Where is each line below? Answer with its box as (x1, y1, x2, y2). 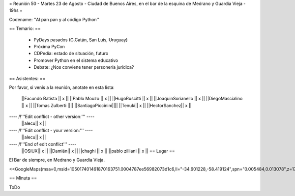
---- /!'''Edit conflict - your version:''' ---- (9, 127, 93, 133)
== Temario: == (9, 26, 41, 31)
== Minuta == (9, 175, 37, 181)
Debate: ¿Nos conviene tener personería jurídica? (33, 64, 134, 70)
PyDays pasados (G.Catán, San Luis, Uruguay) (33, 37, 128, 43)
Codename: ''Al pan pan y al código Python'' (9, 16, 99, 22)
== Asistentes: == (9, 75, 46, 81)
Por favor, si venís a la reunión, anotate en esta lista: (9, 84, 115, 90)
